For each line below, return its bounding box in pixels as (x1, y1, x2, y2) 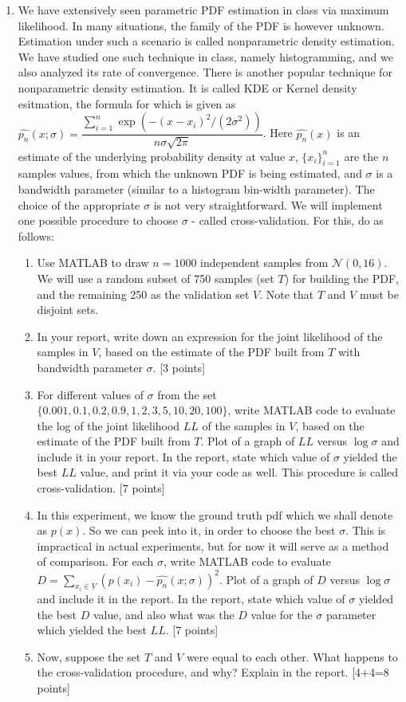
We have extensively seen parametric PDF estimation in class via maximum (18, 2, 389, 18)
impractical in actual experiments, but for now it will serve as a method (37, 537, 389, 554)
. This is (345, 522, 386, 539)
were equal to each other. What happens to (186, 648, 398, 665)
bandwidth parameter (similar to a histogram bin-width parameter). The (18, 180, 375, 197)
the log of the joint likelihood (37, 417, 180, 433)
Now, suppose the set (37, 648, 141, 665)
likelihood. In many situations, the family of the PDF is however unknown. (18, 17, 384, 33)
